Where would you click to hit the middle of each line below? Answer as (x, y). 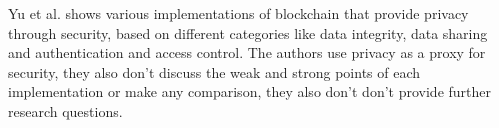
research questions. (65, 110)
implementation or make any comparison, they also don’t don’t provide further (249, 91)
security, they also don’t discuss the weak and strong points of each (214, 71)
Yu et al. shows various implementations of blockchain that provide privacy (238, 13)
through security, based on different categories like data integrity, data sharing (248, 32)
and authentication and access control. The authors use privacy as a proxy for (247, 52)
